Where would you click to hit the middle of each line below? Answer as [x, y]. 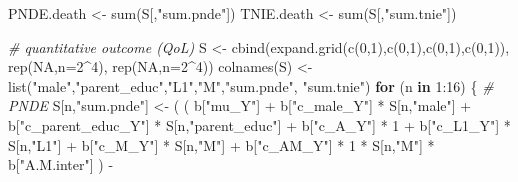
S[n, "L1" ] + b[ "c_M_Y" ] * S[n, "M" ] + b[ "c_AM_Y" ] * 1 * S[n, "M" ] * [221, 144]
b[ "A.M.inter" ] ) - [61, 164]
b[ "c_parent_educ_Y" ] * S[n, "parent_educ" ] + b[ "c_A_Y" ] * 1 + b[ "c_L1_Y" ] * [259, 124]
